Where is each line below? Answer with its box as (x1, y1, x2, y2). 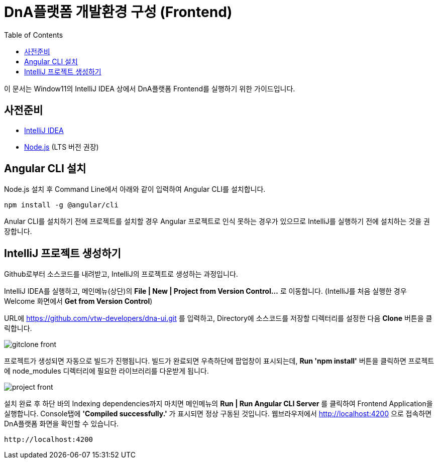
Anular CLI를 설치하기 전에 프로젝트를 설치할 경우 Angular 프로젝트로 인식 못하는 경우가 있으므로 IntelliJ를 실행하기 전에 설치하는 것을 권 (4, 217, 430, 226)
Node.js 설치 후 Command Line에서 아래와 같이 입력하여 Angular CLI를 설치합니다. (4, 185, 266, 194)
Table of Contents (4, 30, 63, 39)
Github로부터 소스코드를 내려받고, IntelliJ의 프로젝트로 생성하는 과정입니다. (4, 270, 238, 279)
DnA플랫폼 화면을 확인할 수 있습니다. (4, 419, 119, 428)
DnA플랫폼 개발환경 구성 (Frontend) (4, 4, 233, 21)
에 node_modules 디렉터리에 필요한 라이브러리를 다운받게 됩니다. (4, 367, 209, 376)
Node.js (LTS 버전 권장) (24, 142, 99, 151)
